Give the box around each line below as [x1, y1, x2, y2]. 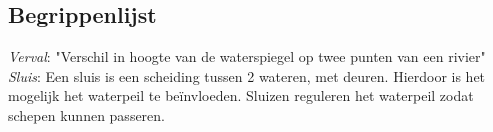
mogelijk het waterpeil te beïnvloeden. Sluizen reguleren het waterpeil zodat [8, 85, 474, 106]
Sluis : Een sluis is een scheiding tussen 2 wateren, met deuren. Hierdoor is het [8, 65, 486, 86]
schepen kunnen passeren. [8, 104, 165, 125]
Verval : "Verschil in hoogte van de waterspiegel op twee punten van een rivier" [8, 46, 486, 67]
